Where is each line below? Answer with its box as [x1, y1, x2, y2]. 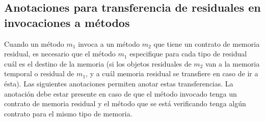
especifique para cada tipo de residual [129, 48, 247, 59]
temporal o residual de [4, 68, 74, 79]
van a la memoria [205, 58, 260, 69]
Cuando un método [4, 38, 64, 49]
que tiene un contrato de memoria [153, 38, 260, 49]
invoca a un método [78, 38, 140, 49]
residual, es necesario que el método [4, 48, 116, 59]
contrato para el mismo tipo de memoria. [4, 108, 132, 118]
